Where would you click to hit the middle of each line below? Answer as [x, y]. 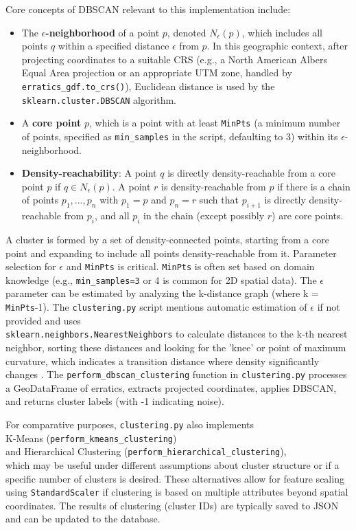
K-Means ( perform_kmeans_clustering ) [91, 438]
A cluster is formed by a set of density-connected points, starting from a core [167, 239]
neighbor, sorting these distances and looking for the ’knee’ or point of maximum [176, 347]
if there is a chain [314, 186]
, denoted [187, 32]
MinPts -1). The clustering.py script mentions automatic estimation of [156, 307]
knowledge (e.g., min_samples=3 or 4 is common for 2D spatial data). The [161, 279]
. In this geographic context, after [277, 46]
